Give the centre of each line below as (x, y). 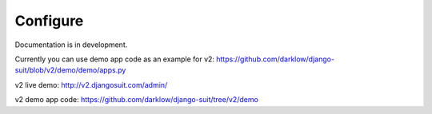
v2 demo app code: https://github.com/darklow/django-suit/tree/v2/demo (137, 100)
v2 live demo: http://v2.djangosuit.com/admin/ (91, 85)
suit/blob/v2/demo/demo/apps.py (70, 70)
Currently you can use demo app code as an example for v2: (115, 59)
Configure (49, 21)
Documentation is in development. (71, 45)
